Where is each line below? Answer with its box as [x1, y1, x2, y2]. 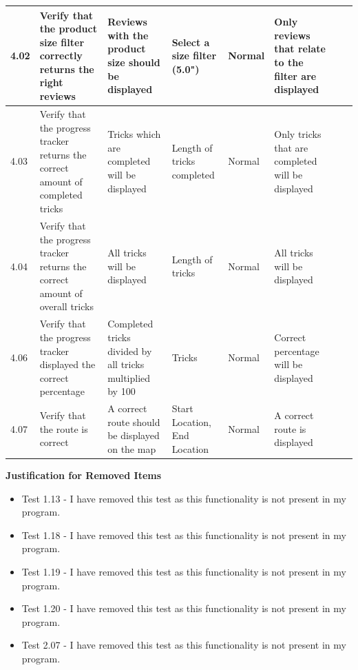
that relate [274, 41, 326, 56]
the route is [39, 421, 88, 436]
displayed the [39, 357, 96, 372]
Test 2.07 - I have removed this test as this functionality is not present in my [21, 638, 346, 652]
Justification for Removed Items [6, 468, 162, 482]
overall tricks [39, 299, 94, 314]
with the [107, 28, 149, 42]
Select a [171, 34, 210, 49]
